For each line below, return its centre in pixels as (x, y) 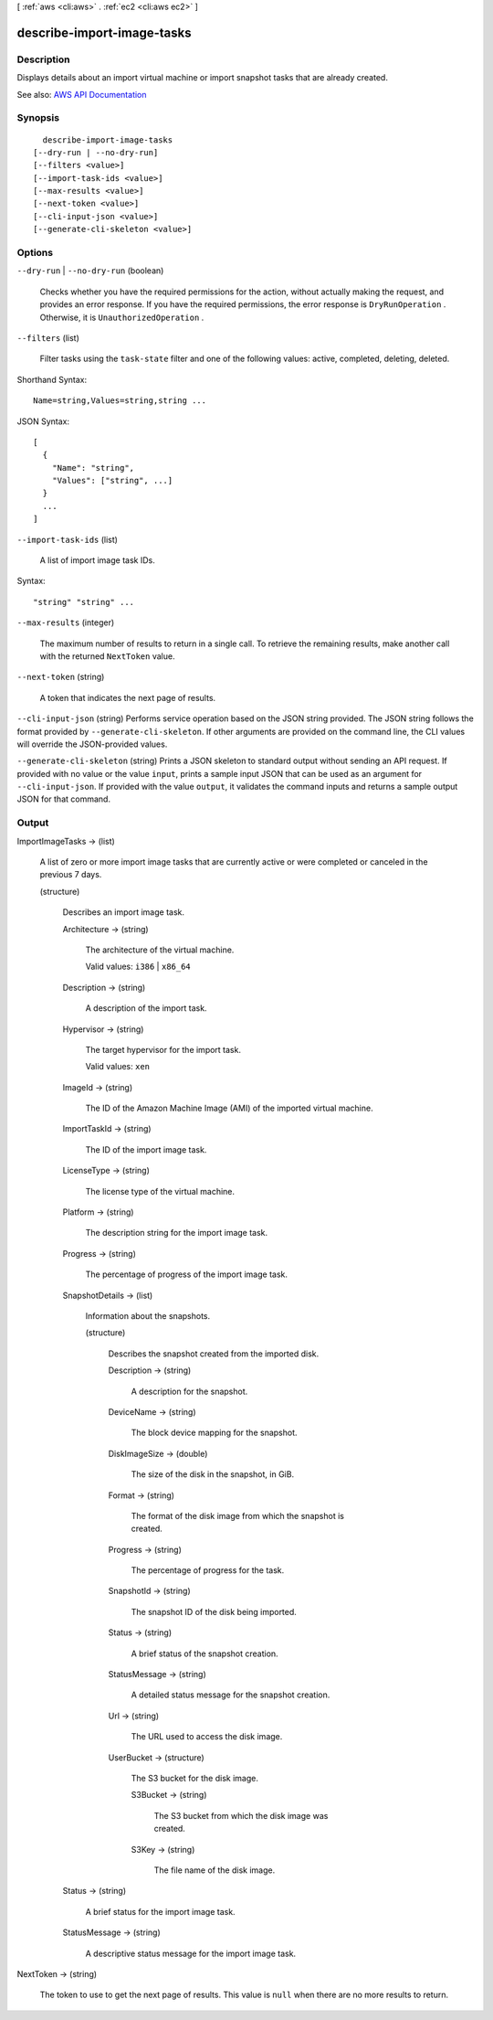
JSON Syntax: (43, 421)
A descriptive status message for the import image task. (191, 1953)
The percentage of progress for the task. (208, 1570)
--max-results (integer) (66, 622)
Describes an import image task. (124, 912)
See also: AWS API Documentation (82, 94)
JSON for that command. (64, 799)
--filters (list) (48, 337)
